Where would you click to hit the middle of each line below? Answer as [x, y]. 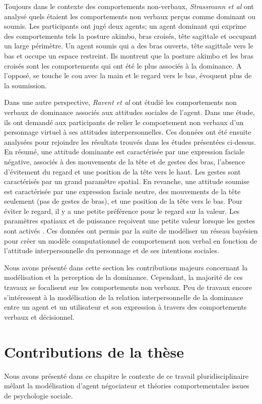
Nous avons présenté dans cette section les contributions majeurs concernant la [126, 267]
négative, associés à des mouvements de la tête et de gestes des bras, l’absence [125, 161]
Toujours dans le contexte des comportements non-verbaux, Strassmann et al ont [129, 6]
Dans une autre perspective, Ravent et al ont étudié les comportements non [120, 102]
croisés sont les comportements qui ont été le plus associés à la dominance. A [123, 65]
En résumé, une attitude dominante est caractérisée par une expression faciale [124, 152]
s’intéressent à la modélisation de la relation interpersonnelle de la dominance [124, 297]
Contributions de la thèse [94, 351]
